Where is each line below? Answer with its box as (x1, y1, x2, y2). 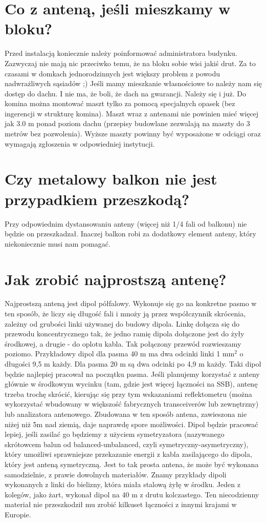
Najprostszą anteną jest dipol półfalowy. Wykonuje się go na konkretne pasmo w (5, 298, 257, 309)
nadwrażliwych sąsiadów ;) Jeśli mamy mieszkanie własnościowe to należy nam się (5, 78, 262, 89)
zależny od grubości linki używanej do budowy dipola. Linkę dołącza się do (5, 318, 239, 329)
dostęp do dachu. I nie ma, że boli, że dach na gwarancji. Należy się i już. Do (5, 88, 247, 98)
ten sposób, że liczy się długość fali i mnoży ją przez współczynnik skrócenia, (5, 308, 246, 319)
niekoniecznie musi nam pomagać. (5, 238, 110, 249)
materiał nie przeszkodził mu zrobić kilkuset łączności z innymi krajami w (5, 499, 237, 510)
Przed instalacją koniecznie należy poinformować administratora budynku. (5, 48, 237, 58)
